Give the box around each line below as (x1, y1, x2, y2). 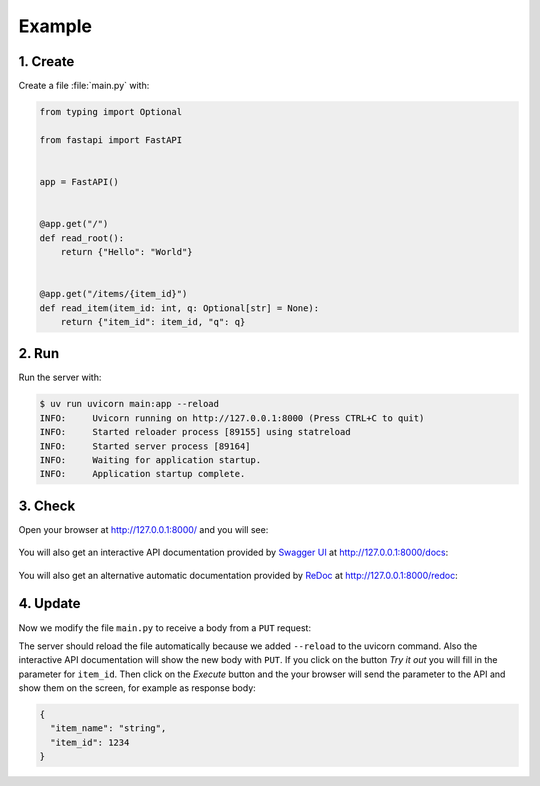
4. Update (18, 595, 81, 612)
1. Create (18, 53, 75, 70)
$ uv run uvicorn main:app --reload (39, 398, 220, 410)
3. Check (18, 497, 76, 514)
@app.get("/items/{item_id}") (39, 288, 188, 300)
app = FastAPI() (39, 176, 120, 187)
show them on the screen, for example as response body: (18, 682, 257, 694)
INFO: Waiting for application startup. (39, 454, 262, 465)
